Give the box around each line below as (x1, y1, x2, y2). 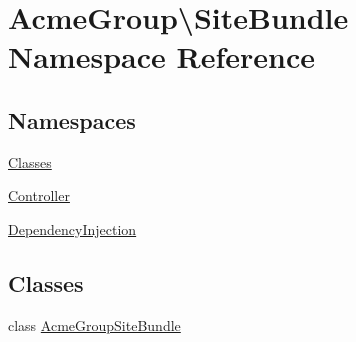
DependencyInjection (8, 218, 137, 239)
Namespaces (8, 104, 136, 135)
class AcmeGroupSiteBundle (8, 314, 181, 335)
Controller (8, 185, 70, 206)
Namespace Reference (8, 36, 315, 77)
